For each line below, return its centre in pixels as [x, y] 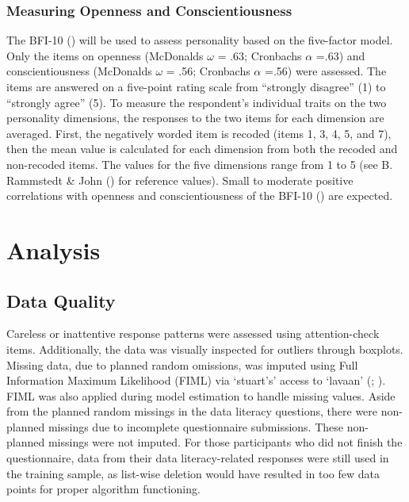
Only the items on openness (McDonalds [105, 55]
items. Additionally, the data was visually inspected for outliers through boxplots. [205, 349]
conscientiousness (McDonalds [79, 71]
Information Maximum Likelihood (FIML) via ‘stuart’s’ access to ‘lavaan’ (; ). [196, 380]
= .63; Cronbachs [260, 55]
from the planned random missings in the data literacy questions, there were [192, 411]
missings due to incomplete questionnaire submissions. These [195, 426]
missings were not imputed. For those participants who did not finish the [225, 442]
